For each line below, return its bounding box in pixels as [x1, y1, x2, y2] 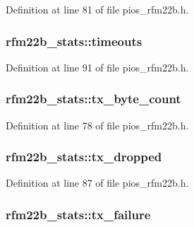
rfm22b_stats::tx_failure [6, 205, 151, 223]
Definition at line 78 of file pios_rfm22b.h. [6, 117, 189, 132]
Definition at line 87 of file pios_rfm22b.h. [6, 175, 189, 190]
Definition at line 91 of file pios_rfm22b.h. [6, 59, 189, 74]
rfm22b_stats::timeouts [6, 32, 143, 50]
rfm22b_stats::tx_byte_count [6, 90, 181, 107]
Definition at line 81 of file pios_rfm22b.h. [6, 2, 189, 16]
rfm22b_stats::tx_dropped [6, 148, 162, 165]
